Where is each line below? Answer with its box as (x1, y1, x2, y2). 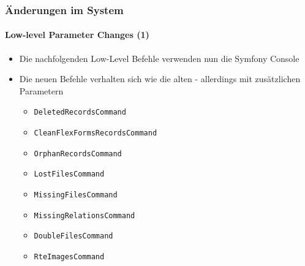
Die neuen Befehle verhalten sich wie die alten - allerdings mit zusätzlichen (19, 72, 301, 85)
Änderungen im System (5, 2, 124, 17)
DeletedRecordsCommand (34, 108, 126, 117)
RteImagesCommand (34, 253, 105, 262)
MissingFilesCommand (34, 191, 118, 200)
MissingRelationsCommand (34, 211, 135, 220)
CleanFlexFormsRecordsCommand (34, 129, 157, 138)
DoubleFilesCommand (34, 232, 113, 241)
